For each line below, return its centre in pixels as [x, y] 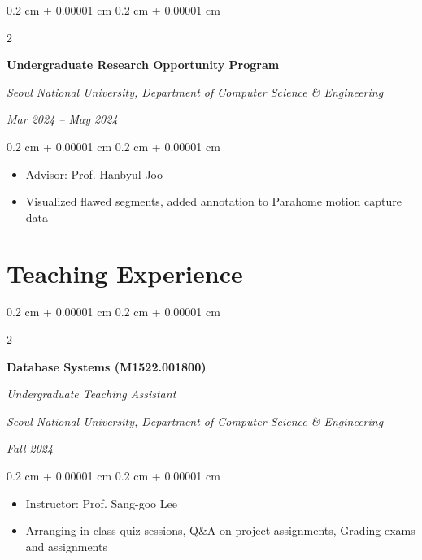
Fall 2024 [30, 448]
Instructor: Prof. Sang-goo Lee [101, 503]
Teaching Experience [125, 273]
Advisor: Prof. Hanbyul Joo [94, 174]
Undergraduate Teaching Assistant [91, 394]
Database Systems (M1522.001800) [107, 366]
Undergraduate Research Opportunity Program [143, 65]
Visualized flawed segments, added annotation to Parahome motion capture [213, 201]
